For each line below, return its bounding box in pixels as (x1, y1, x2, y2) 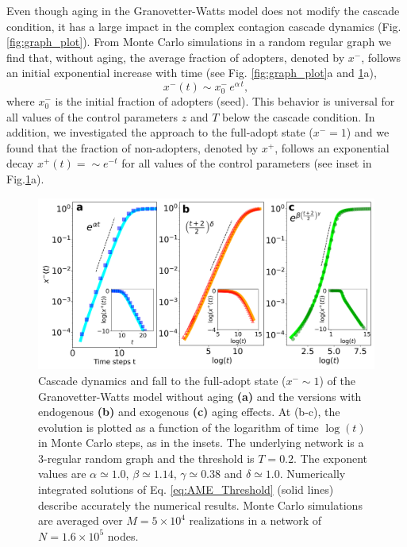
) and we (346, 124, 390, 141)
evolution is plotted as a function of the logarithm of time (38, 418, 319, 435)
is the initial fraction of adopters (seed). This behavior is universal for (55, 93, 395, 110)
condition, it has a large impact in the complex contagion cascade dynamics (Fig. (6, 17, 401, 34)
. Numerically (279, 465, 346, 482)
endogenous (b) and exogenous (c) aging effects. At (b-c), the (38, 403, 340, 420)
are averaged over (38, 512, 123, 529)
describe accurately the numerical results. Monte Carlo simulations (38, 496, 363, 513)
